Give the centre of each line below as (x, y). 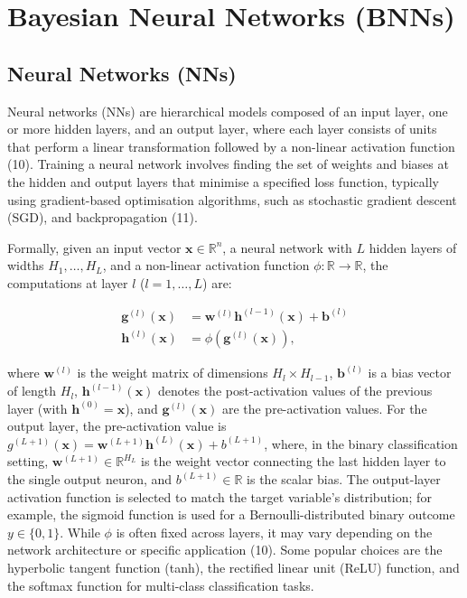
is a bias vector (410, 373)
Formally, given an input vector (94, 247)
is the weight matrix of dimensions (173, 373)
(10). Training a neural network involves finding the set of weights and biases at (228, 164)
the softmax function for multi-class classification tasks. (161, 585)
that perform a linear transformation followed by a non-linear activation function (231, 146)
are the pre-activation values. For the (324, 408)
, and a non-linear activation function (206, 265)
